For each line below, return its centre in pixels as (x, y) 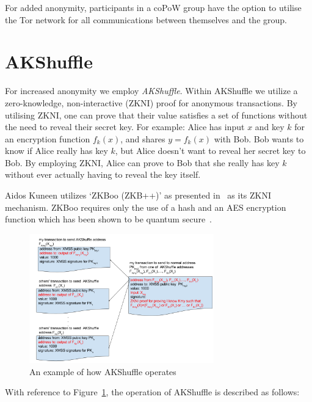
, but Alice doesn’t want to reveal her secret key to (210, 151)
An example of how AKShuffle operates (103, 371)
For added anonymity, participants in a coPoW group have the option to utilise (153, 7)
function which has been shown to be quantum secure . (109, 219)
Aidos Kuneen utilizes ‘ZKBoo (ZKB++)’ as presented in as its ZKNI (138, 195)
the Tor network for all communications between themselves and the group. (146, 19)
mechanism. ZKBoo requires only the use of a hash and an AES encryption (146, 207)
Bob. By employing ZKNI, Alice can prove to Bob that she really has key (142, 162)
